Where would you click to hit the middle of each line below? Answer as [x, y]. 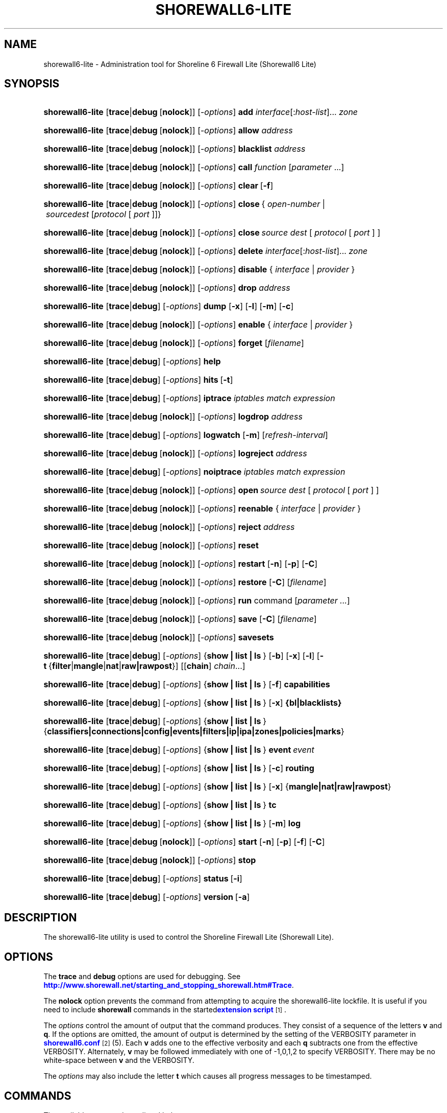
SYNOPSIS [32, 84]
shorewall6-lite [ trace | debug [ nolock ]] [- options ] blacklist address [175, 149]
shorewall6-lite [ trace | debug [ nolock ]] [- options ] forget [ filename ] [174, 343]
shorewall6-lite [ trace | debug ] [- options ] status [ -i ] [143, 879]
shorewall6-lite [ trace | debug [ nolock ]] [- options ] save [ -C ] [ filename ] [180, 619]
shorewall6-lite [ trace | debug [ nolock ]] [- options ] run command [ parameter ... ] [197, 601]
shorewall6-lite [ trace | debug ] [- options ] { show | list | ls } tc [160, 805]
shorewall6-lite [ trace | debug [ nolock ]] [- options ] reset [151, 546]
